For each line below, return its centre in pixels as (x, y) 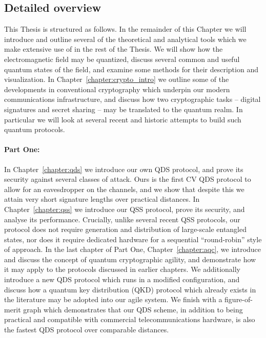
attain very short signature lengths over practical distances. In (102, 199)
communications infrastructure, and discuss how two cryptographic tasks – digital (132, 99)
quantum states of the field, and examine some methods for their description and (131, 69)
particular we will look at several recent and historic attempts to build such (123, 119)
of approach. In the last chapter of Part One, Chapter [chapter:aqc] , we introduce (133, 249)
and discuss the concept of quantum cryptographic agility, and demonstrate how (130, 259)
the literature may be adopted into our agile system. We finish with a (113, 299)
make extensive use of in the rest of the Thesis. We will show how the (114, 49)
